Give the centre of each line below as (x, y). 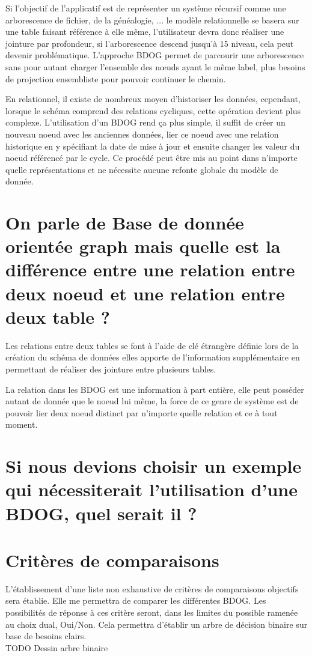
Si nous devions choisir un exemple (154, 466)
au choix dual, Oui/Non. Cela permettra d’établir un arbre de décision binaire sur (157, 624)
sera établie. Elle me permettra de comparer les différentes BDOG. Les (136, 600)
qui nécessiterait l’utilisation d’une (151, 489)
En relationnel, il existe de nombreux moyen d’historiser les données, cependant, (153, 99)
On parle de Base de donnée (125, 223)
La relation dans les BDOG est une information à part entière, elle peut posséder (155, 389)
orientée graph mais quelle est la (143, 246)
